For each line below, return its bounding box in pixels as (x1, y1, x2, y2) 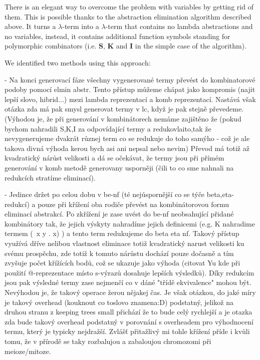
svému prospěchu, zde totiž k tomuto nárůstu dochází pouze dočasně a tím (5, 247, 234, 258)
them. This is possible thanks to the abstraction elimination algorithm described (5, 11, 251, 21)
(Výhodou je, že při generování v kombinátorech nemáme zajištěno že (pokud (5, 113, 241, 123)
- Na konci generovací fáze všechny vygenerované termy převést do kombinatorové (5, 74, 255, 84)
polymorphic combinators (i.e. (5, 40, 97, 51)
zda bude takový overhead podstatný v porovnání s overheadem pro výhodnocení (5, 316, 253, 326)
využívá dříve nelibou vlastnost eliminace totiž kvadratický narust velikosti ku (5, 238, 244, 248)
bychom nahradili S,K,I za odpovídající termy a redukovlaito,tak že (5, 123, 211, 133)
